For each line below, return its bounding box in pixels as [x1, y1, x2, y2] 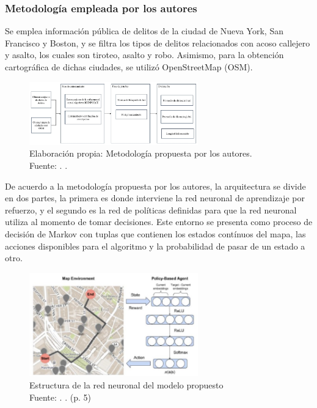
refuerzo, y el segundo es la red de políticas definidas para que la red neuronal [5, 203, 297, 216]
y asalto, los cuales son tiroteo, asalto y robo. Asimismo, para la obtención [5, 48, 284, 61]
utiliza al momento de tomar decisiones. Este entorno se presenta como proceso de [5, 215, 313, 228]
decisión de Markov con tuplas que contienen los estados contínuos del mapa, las [5, 227, 306, 240]
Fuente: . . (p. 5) [29, 390, 91, 403]
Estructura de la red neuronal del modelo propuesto [29, 378, 224, 391]
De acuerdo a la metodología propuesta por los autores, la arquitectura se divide [5, 179, 306, 192]
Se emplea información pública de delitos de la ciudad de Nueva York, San [5, 24, 283, 37]
